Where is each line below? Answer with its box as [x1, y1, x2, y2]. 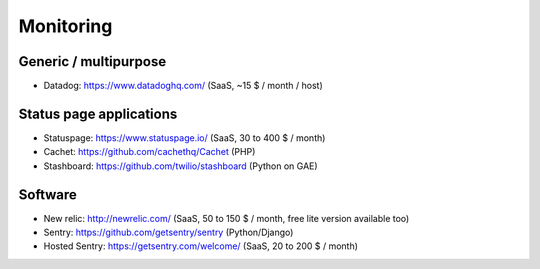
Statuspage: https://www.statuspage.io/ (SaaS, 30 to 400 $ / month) [43, 131, 326, 144]
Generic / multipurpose [18, 53, 167, 70]
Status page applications [18, 105, 178, 122]
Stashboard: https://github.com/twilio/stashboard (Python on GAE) [43, 160, 319, 172]
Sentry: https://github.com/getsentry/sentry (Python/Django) [43, 226, 294, 239]
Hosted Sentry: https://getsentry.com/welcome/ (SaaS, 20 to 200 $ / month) [43, 240, 359, 252]
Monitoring [18, 15, 113, 37]
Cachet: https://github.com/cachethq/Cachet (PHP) [43, 146, 256, 158]
